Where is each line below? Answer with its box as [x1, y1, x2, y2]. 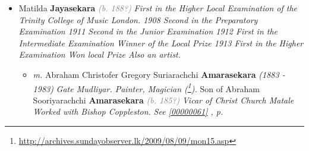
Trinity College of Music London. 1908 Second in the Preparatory [18, 13, 258, 26]
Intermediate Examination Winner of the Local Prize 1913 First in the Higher [18, 36, 304, 49]
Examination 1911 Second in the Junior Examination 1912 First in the [18, 25, 278, 37]
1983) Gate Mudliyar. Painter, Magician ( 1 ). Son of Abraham [33, 80, 260, 95]
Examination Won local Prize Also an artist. [18, 48, 181, 61]
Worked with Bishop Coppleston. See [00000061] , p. [33, 105, 223, 118]
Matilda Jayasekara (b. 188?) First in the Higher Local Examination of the [18, 2, 297, 14]
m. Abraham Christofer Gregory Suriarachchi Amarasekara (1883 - [33, 68, 285, 80]
